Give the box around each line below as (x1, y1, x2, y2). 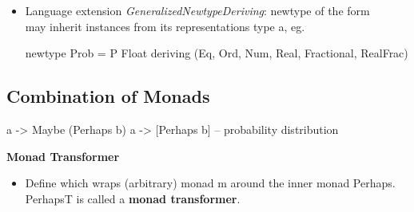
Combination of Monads (6, 84, 210, 108)
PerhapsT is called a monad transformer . (25, 190, 241, 206)
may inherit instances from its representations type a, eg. (25, 18, 305, 34)
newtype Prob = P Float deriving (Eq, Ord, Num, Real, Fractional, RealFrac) (25, 45, 408, 61)
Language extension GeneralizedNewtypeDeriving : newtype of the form (25, 2, 370, 18)
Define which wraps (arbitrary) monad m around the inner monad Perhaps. (25, 175, 396, 191)
